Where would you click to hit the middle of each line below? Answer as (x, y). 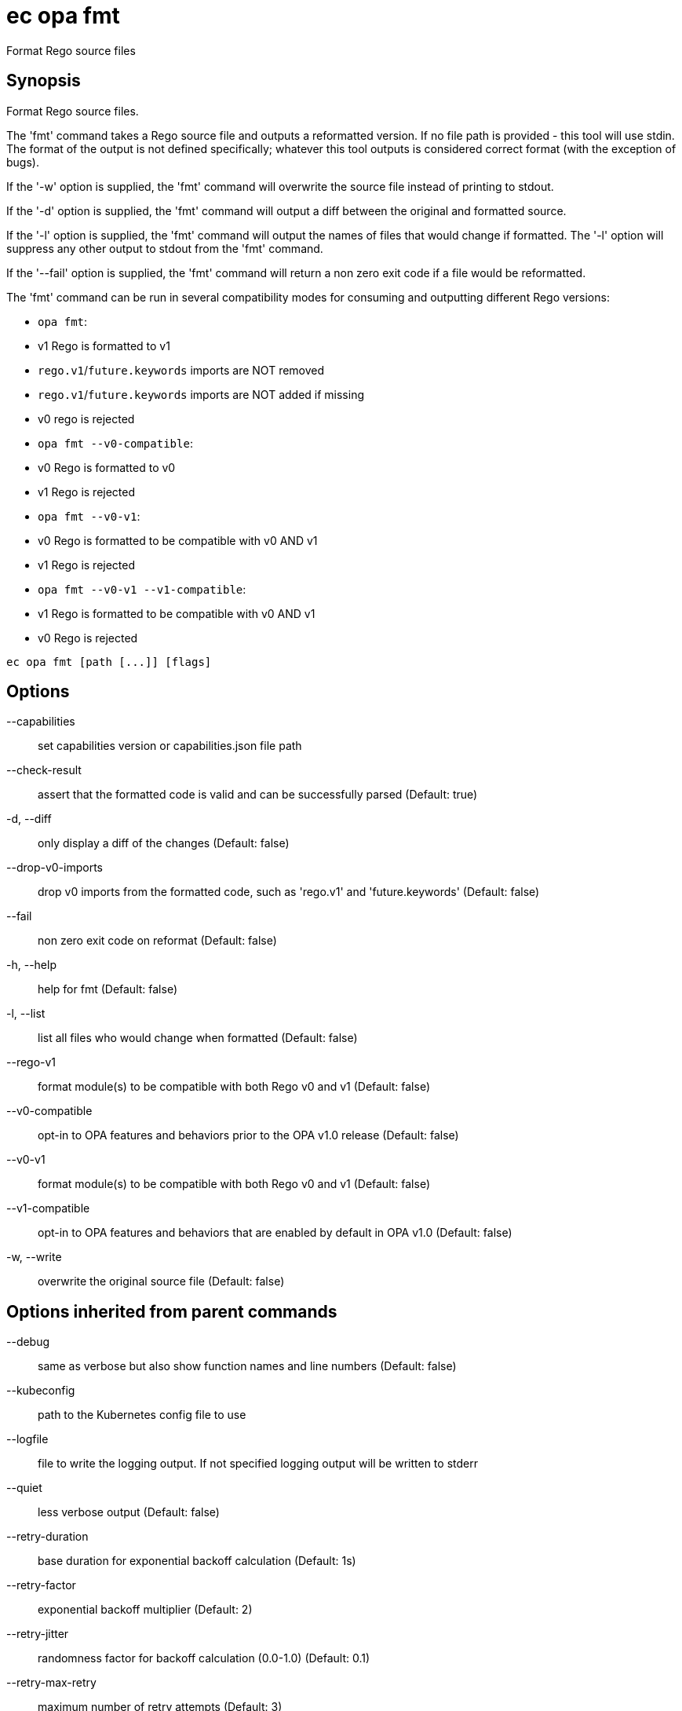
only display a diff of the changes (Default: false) (164, 843)
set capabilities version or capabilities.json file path (170, 746)
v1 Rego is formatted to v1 (104, 345)
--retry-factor (41, 1585)
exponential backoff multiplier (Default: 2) (145, 1610)
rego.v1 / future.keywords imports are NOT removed (181, 370)
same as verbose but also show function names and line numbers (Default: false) (247, 1366)
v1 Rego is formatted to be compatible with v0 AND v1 (177, 613)
